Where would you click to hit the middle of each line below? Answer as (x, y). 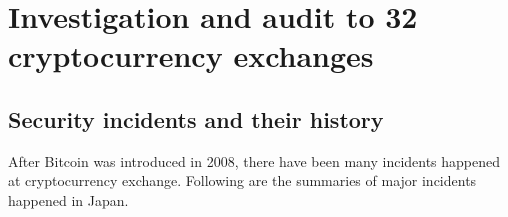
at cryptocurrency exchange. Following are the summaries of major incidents (242, 180)
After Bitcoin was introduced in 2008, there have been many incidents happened (254, 160)
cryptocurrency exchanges (191, 55)
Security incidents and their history (196, 118)
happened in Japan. (68, 199)
